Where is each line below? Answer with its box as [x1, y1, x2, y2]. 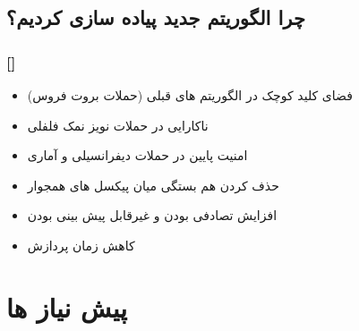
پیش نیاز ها [6, 288, 127, 325]
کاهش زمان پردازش [27, 235, 135, 254]
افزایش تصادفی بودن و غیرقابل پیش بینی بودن [27, 206, 278, 225]
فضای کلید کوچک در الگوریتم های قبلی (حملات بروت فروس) [27, 86, 353, 104]
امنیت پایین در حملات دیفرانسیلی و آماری [27, 146, 248, 165]
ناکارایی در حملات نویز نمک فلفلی [27, 115, 209, 134]
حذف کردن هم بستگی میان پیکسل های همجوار [27, 175, 279, 194]
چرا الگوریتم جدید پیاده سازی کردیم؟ [6, 4, 305, 31]
